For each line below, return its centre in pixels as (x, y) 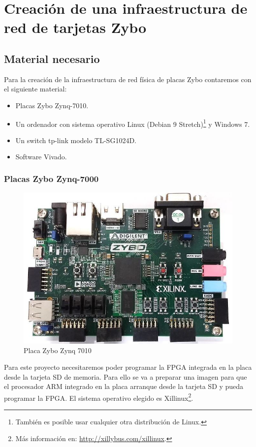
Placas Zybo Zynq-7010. (52, 105)
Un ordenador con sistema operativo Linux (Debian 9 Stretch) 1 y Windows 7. (133, 123)
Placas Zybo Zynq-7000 (51, 178)
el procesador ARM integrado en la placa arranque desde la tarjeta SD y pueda (124, 386)
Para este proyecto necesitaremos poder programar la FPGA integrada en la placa (128, 367)
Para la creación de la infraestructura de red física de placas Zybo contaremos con (128, 79)
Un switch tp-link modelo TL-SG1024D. (76, 140)
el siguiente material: (35, 89)
